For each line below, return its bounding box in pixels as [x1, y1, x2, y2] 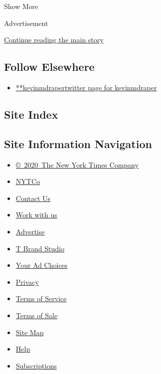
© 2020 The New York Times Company [15, 159, 139, 170]
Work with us [15, 209, 57, 220]
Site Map [15, 327, 44, 337]
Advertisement [4, 17, 48, 28]
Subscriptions [15, 360, 57, 371]
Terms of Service [15, 293, 67, 304]
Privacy [15, 276, 39, 287]
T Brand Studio [15, 243, 64, 253]
